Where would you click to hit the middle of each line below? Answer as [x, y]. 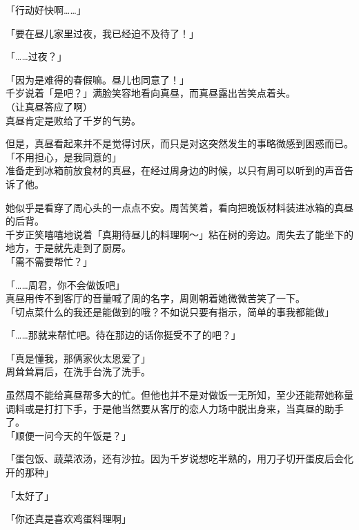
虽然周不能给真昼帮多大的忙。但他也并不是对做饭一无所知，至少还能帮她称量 [179, 395]
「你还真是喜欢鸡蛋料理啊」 [68, 519]
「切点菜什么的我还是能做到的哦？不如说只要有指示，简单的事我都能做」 [170, 311]
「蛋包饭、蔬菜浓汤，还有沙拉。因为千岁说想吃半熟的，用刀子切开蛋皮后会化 [179, 458]
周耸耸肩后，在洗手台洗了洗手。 [78, 371]
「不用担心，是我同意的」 [64, 157]
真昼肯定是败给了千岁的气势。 [73, 120]
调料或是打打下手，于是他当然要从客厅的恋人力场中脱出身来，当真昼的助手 [175, 408]
